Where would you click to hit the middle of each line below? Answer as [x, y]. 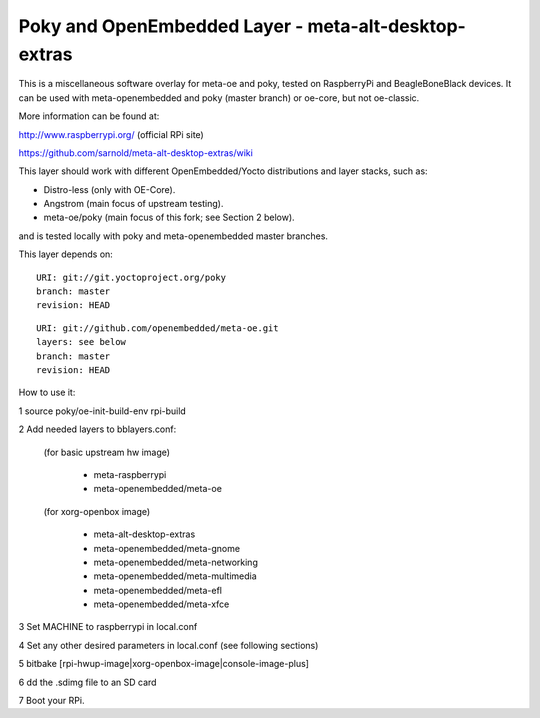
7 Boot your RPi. [51, 701]
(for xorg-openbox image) [97, 511]
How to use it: [47, 392]
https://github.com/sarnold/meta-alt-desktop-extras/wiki [136, 152]
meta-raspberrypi [130, 474]
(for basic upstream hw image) [106, 452]
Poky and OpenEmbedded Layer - [161, 26]
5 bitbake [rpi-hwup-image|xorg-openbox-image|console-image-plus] [164, 664]
